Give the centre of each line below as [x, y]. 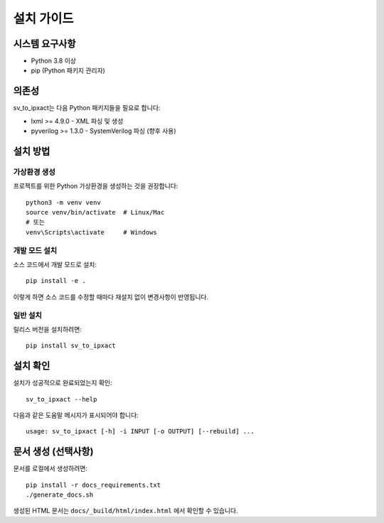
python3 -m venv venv [63, 202]
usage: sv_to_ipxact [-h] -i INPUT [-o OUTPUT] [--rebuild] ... [140, 431]
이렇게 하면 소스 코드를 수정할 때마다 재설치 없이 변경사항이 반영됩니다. [111, 297]
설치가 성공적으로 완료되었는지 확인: [63, 383]
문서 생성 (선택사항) [53, 452]
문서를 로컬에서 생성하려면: [50, 468]
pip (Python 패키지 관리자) [68, 70]
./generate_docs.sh [60, 495]
